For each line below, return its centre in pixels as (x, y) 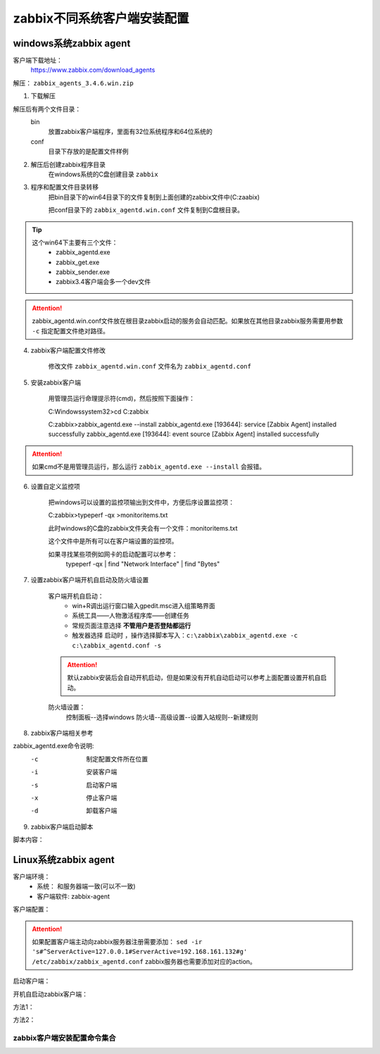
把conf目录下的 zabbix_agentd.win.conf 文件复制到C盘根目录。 (146, 210)
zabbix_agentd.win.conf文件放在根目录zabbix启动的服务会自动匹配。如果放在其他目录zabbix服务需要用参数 (188, 321)
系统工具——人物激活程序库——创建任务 (131, 616)
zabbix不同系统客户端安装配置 (101, 18)
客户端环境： (32, 876)
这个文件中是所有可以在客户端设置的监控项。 (113, 541)
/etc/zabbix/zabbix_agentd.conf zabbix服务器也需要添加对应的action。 (144, 961)
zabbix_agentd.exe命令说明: (53, 746)
